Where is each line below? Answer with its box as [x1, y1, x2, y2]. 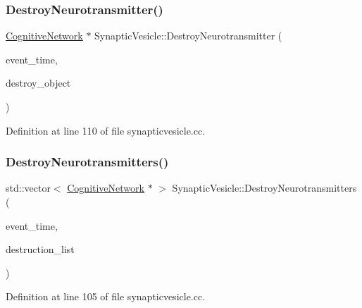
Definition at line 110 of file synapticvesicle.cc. [6, 123, 206, 137]
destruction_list [6, 242, 75, 257]
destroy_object [6, 75, 71, 90]
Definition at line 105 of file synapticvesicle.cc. [6, 289, 206, 304]
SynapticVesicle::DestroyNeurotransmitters [172, 180, 357, 195]
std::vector [6, 180, 51, 195]
